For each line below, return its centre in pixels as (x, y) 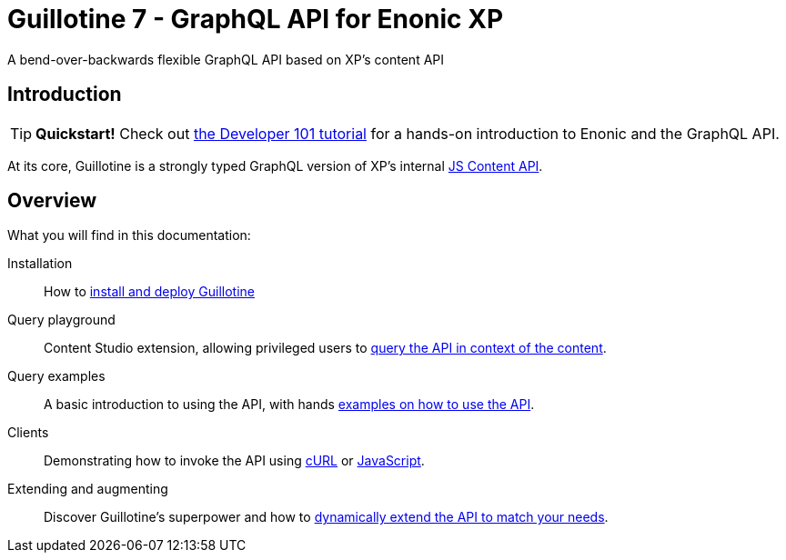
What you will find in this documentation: (129, 235)
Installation (40, 264)
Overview (52, 201)
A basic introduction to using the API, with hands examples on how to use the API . (289, 405)
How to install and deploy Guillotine (149, 292)
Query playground (61, 320)
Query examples (56, 376)
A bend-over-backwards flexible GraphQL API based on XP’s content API (226, 59)
